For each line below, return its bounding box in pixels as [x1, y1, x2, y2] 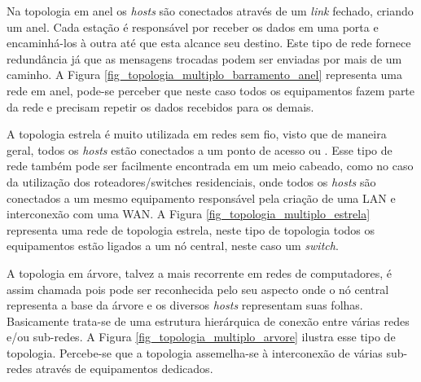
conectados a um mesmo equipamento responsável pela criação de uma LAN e [7, 189, 396, 206]
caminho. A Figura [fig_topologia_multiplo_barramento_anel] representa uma [7, 66, 402, 83]
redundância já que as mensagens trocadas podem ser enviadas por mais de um [7, 50, 402, 67]
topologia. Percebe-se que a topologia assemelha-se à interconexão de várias [7, 344, 383, 361]
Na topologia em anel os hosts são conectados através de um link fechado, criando [7, 2, 414, 19]
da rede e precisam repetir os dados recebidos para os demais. [7, 98, 314, 115]
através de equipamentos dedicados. [35, 360, 213, 377]
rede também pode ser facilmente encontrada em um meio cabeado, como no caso [7, 157, 414, 174]
